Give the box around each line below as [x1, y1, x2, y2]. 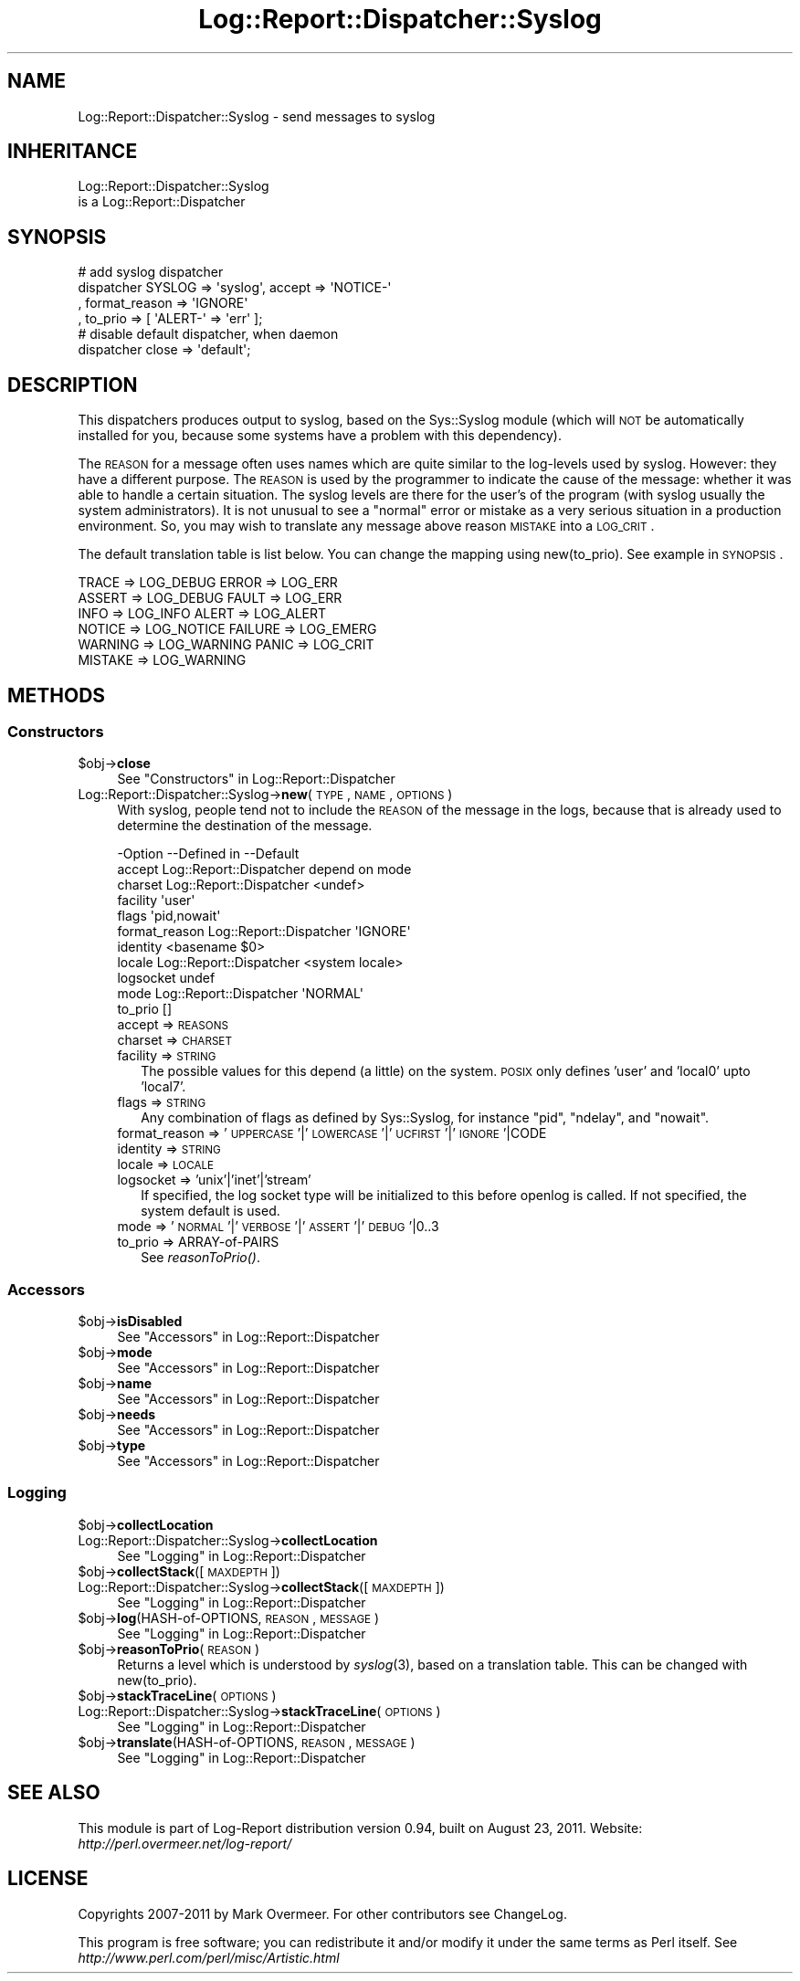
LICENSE [7, 1867, 89, 1891]
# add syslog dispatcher [78, 264, 224, 280]
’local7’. [141, 1079, 186, 1095]
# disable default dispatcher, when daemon [78, 326, 339, 342]
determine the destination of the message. [117, 817, 373, 834]
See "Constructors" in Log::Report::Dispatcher [117, 771, 395, 787]
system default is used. [141, 1203, 280, 1219]
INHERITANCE [7, 140, 138, 163]
